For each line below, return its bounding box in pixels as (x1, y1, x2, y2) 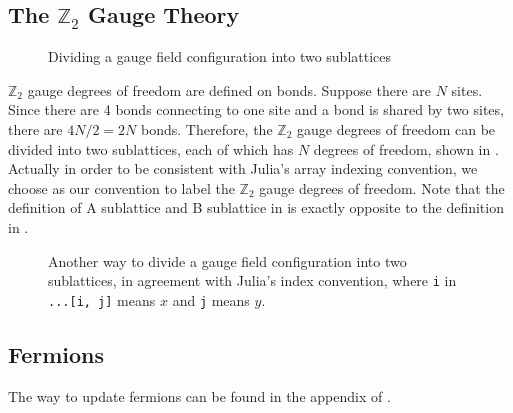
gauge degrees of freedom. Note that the (259, 177, 505, 198)
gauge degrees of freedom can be (296, 118, 496, 139)
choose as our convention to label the (8, 177, 235, 198)
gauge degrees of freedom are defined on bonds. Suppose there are (27, 79, 432, 100)
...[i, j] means (48, 289, 156, 310)
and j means (172, 289, 250, 310)
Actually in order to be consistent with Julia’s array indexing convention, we (8, 158, 478, 179)
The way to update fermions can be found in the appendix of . (8, 385, 391, 406)
